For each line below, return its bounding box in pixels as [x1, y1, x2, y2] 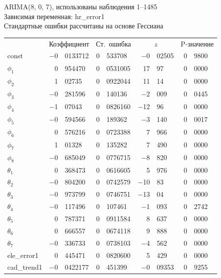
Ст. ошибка [96, 38, 131, 48]
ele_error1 [7, 250, 39, 260]
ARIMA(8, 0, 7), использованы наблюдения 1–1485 [4, 1, 157, 11]
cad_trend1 [7, 262, 43, 272]
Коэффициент [49, 38, 89, 48]
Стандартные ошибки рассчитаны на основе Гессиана [4, 21, 163, 31]
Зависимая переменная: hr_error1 [4, 11, 105, 21]
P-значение [180, 38, 214, 48]
